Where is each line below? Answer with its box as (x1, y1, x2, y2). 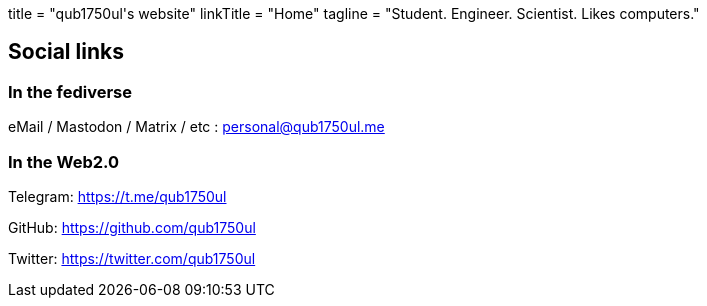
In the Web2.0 (8, 151, 120, 172)
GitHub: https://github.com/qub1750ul (8, 218, 256, 236)
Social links (8, 39, 124, 65)
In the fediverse (8, 81, 132, 102)
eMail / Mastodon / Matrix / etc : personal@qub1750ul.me (8, 118, 385, 136)
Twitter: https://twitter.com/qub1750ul (8, 249, 256, 267)
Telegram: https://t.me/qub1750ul (8, 187, 227, 205)
